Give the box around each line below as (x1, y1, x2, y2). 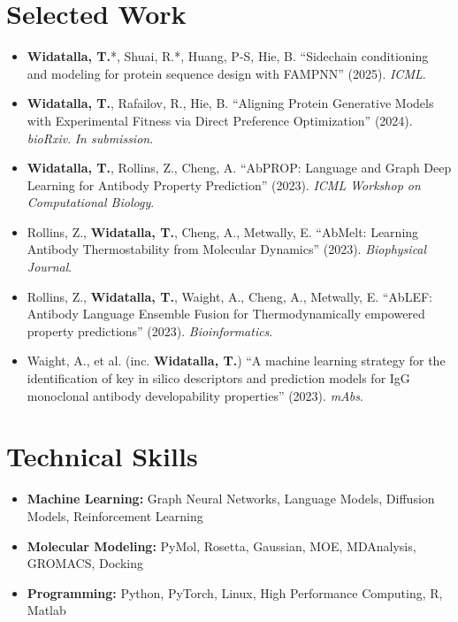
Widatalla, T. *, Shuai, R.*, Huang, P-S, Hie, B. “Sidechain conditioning (27, 47, 429, 65)
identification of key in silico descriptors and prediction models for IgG (27, 369, 410, 388)
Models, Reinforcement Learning (27, 506, 203, 525)
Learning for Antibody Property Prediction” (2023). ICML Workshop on (27, 175, 421, 194)
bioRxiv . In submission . (27, 128, 154, 147)
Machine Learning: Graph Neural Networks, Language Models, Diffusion (27, 489, 435, 508)
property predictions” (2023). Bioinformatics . (27, 321, 273, 340)
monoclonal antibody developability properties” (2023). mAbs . (27, 386, 363, 404)
